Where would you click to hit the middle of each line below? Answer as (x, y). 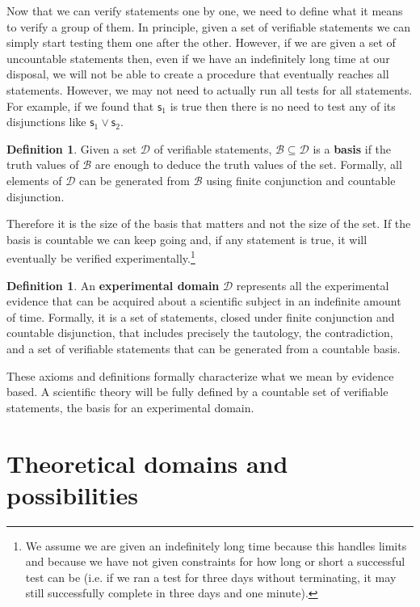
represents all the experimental (313, 285)
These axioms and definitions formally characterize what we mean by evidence (200, 375)
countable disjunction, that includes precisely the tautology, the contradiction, (200, 333)
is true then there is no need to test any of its (283, 105)
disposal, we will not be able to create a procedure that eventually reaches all (198, 74)
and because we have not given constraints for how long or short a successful (215, 561)
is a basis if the (352, 148)
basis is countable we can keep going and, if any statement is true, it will (187, 239)
